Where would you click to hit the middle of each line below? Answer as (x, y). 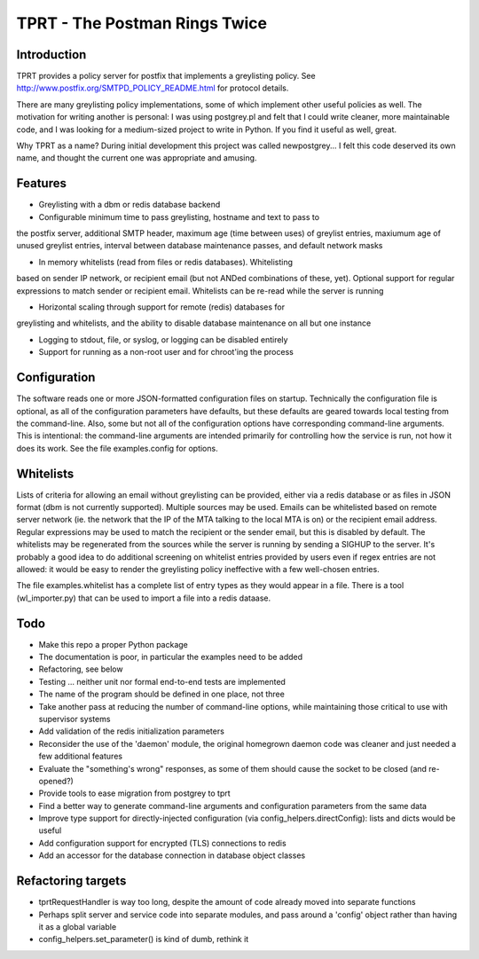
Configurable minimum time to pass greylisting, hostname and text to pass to (179, 216)
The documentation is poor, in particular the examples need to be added (171, 657)
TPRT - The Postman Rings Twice (142, 23)
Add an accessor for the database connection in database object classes (172, 855)
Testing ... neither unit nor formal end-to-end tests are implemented (162, 681)
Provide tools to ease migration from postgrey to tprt (134, 793)
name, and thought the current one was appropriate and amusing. (137, 158)
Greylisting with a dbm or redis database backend (130, 205)
